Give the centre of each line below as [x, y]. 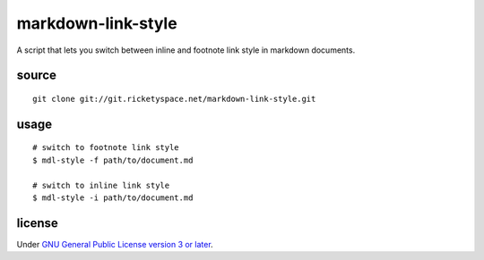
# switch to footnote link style [106, 148]
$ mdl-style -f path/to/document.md [113, 160]
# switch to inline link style [101, 185]
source [37, 75]
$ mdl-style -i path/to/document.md [113, 197]
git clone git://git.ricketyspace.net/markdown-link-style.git [174, 99]
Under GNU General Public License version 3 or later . [115, 244]
